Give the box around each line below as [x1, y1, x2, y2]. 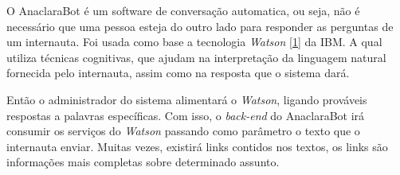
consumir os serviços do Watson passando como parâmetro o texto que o [6, 122, 360, 139]
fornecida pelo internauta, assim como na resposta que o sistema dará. [6, 64, 350, 81]
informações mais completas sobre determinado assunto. [6, 154, 280, 170]
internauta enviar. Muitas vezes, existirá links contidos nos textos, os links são [6, 138, 388, 154]
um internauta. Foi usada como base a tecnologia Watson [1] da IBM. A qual [6, 33, 382, 50]
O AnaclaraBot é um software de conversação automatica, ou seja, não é [6, 2, 360, 18]
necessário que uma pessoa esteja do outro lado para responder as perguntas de [6, 17, 394, 34]
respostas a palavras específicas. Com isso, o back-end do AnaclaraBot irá [6, 107, 365, 123]
